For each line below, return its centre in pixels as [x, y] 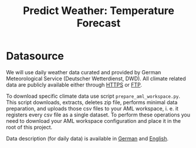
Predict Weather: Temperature [99, 11]
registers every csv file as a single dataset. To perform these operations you [98, 115]
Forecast [99, 23]
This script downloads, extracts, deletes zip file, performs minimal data [92, 102]
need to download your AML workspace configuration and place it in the [93, 121]
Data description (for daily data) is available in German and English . [87, 138]
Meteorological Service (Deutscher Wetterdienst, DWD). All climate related [96, 78]
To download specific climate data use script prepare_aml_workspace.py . [93, 96]
